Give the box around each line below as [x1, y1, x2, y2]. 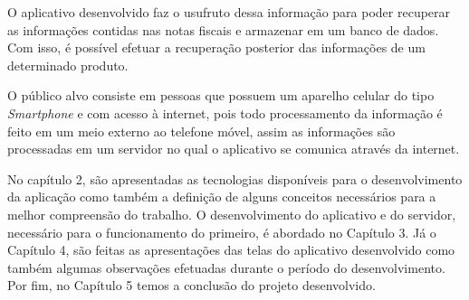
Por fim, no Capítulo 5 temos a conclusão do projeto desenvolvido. [7, 276, 376, 295]
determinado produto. [7, 55, 129, 74]
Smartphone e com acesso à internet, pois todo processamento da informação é [7, 103, 443, 122]
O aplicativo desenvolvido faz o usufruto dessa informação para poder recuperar [7, 3, 451, 21]
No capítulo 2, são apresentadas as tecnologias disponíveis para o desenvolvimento [7, 169, 463, 188]
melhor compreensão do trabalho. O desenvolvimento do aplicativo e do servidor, [7, 204, 456, 223]
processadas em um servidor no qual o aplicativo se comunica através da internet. [7, 139, 460, 158]
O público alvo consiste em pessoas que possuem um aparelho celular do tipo [7, 86, 435, 105]
